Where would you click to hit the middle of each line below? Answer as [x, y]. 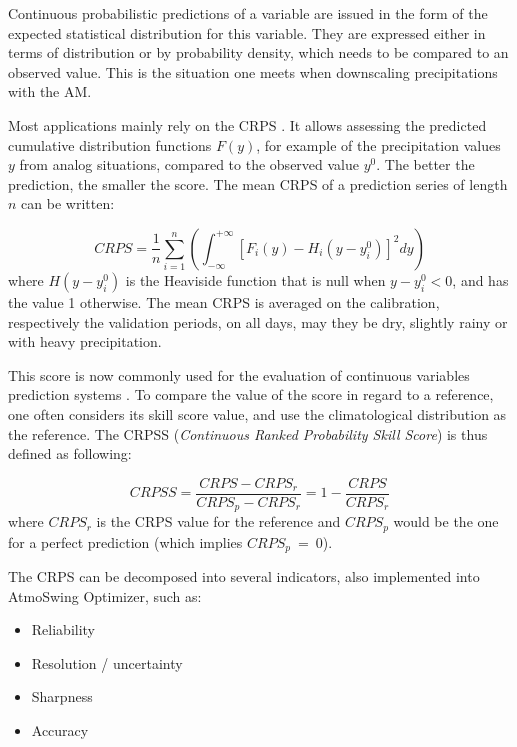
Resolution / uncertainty [107, 662]
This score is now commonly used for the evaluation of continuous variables [239, 374]
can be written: [68, 203]
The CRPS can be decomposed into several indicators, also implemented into [244, 576]
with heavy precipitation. [85, 341]
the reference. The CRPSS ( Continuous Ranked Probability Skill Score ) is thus [248, 433]
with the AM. [50, 91]
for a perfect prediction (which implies [125, 541]
